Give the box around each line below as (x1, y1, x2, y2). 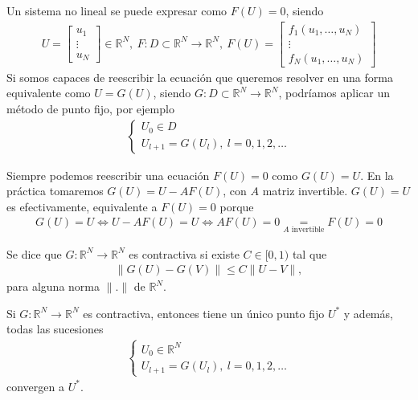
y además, (343, 304, 393, 321)
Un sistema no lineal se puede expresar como (6, 2, 227, 18)
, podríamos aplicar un (278, 84, 391, 101)
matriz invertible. (262, 182, 348, 199)
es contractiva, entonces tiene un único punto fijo (83, 304, 325, 321)
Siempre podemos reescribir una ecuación (6, 166, 210, 183)
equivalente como (6, 84, 91, 101)
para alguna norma (6, 278, 100, 295)
